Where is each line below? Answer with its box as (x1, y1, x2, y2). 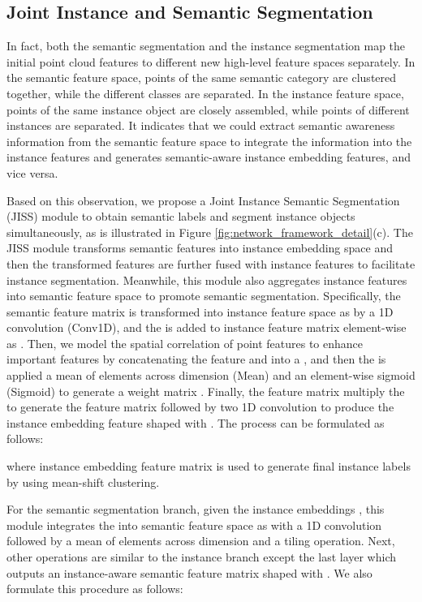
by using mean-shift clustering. (6, 473, 160, 490)
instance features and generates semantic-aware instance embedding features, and (6, 148, 411, 166)
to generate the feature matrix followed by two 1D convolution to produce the (6, 398, 394, 415)
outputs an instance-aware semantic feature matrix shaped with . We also (6, 564, 372, 581)
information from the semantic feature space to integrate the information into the (6, 132, 412, 149)
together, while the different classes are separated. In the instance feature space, (6, 84, 404, 101)
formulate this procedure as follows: (6, 580, 183, 597)
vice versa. (6, 164, 58, 181)
